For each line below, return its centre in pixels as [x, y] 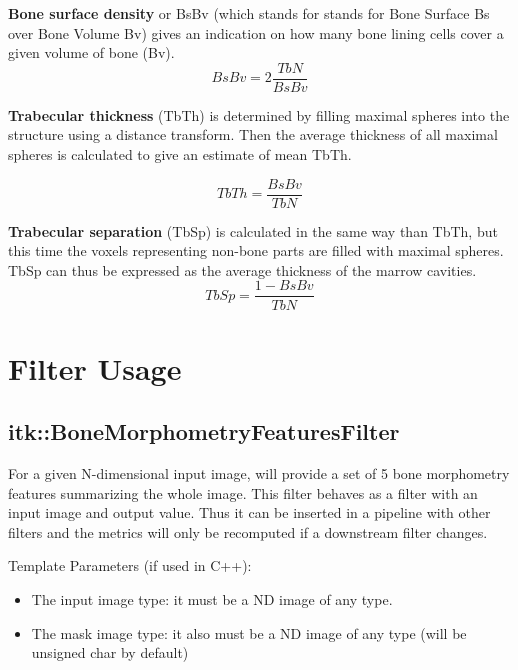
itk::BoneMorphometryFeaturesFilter [204, 431]
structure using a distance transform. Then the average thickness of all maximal [253, 134]
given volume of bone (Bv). [91, 52]
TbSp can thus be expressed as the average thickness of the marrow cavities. [242, 269]
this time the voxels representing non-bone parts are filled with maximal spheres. [256, 250]
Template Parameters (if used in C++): [130, 565]
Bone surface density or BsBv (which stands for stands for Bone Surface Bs [249, 13]
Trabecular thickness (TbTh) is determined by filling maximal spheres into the [259, 114]
